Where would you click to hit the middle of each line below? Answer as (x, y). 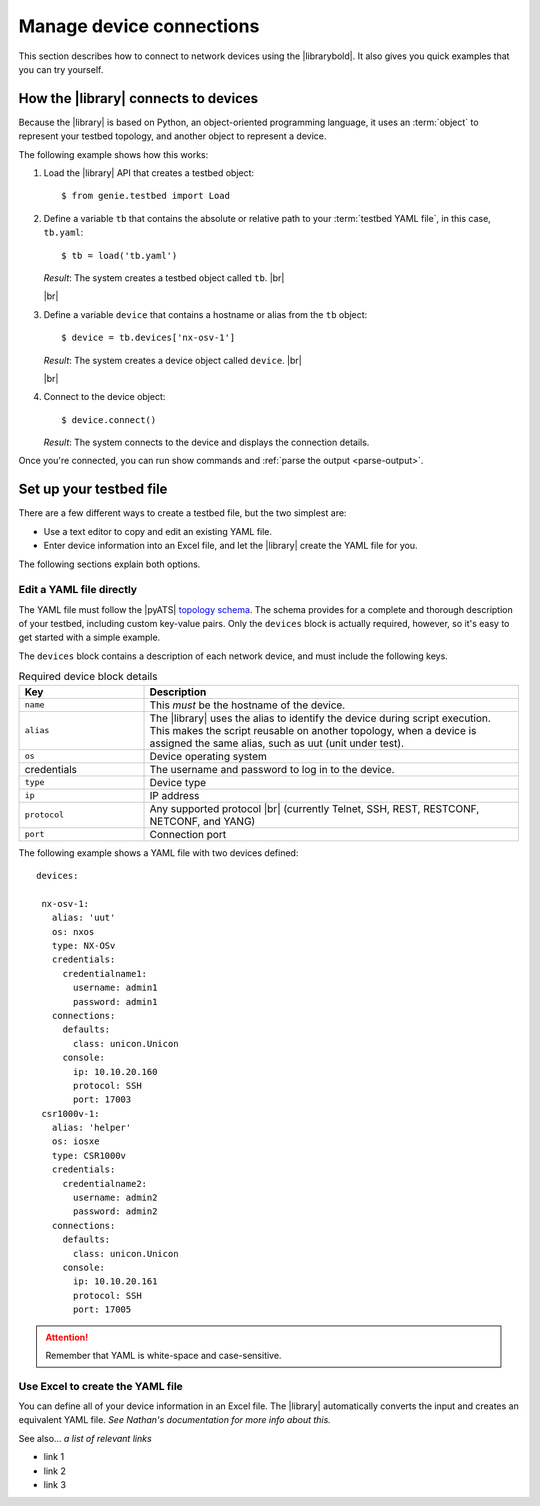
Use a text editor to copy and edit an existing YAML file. (158, 531)
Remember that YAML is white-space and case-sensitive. (163, 1355)
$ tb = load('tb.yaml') (119, 255)
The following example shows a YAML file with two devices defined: (158, 852)
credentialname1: (105, 973)
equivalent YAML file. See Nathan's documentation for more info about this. (175, 1420)
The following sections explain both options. (109, 564)
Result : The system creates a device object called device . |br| (172, 360)
